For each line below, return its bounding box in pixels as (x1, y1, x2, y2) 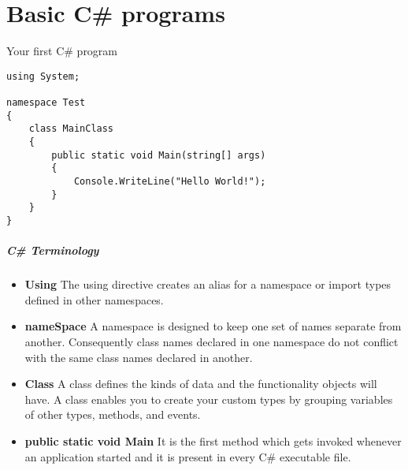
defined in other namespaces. (24, 291, 164, 308)
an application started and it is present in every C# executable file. (24, 448, 351, 464)
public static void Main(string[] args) (51, 149, 266, 161)
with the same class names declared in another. (24, 349, 253, 365)
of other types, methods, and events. (24, 406, 201, 423)
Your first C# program (6, 43, 118, 59)
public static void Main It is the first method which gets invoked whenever (24, 432, 402, 449)
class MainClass (28, 123, 114, 135)
